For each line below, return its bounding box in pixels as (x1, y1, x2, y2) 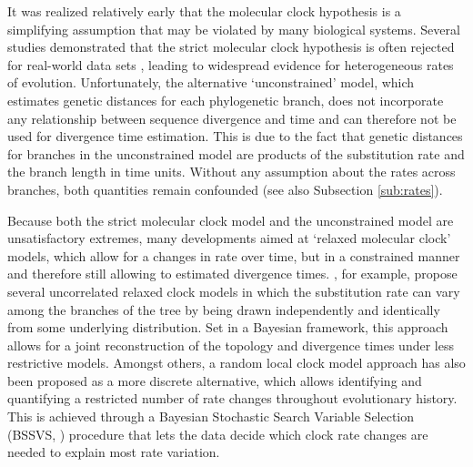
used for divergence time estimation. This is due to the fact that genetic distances (7, 127, 463, 146)
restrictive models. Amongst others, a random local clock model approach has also (7, 353, 466, 372)
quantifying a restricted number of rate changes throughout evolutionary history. (7, 389, 458, 408)
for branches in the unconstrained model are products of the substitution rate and (7, 144, 465, 163)
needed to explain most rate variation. (7, 442, 220, 462)
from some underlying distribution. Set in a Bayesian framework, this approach (7, 318, 448, 337)
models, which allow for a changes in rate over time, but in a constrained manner (7, 246, 460, 265)
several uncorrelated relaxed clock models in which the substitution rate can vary (7, 281, 460, 300)
